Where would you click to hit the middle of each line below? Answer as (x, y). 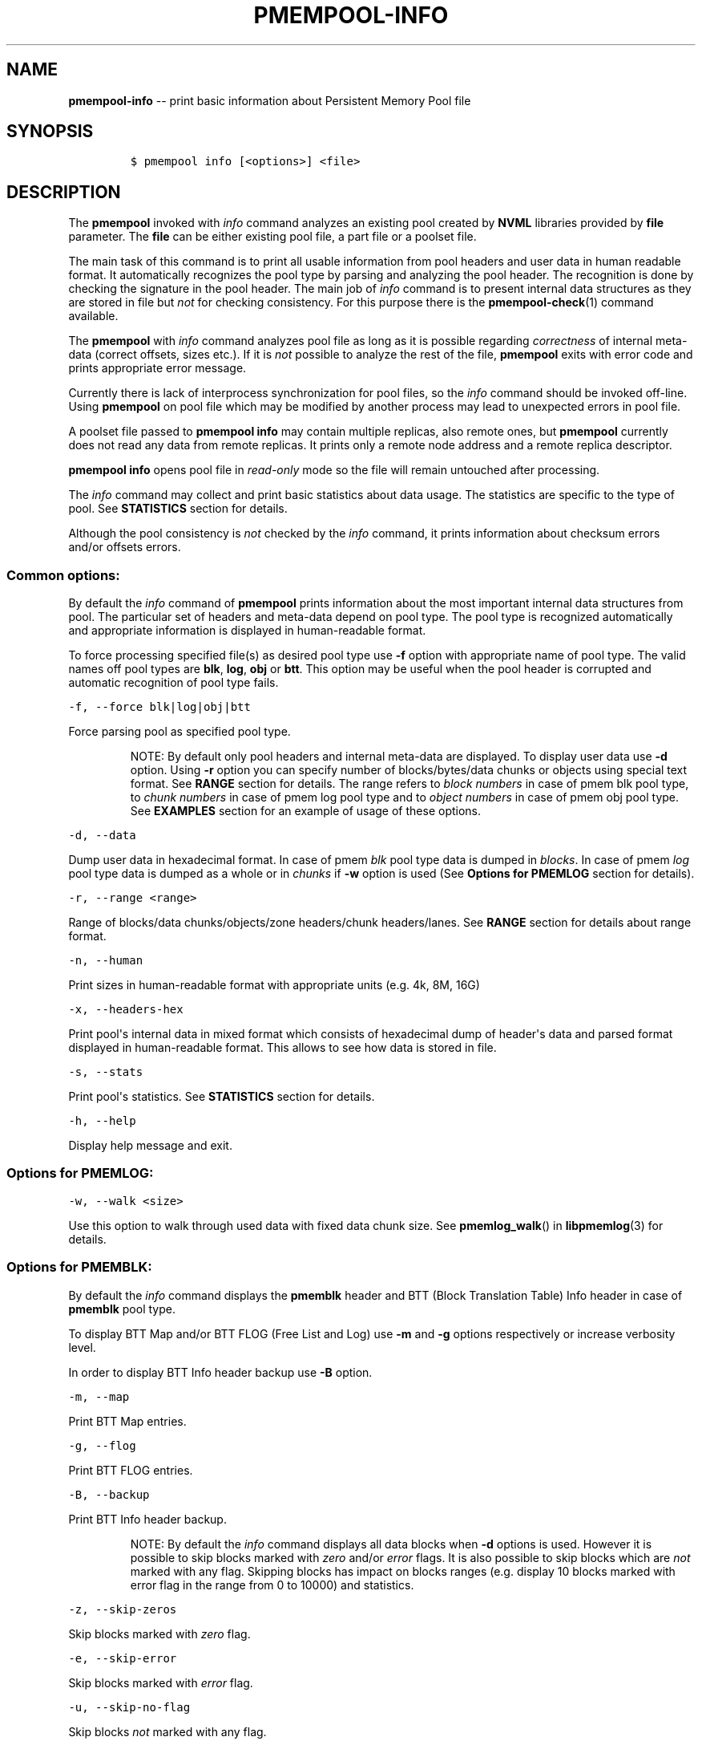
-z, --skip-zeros (123, 1609)
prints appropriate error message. (157, 368)
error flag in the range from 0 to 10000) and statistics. (272, 1585)
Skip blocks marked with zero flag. (159, 1633)
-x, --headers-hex (126, 1010)
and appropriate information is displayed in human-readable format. (247, 631)
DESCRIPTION (64, 192)
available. (93, 316)
